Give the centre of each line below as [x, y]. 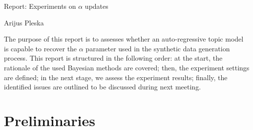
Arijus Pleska [24, 22]
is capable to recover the [41, 48]
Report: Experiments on [40, 6]
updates [96, 6]
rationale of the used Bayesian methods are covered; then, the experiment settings [127, 67]
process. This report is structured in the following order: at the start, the [113, 58]
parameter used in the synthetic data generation [158, 48]
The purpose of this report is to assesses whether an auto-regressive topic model [124, 39]
